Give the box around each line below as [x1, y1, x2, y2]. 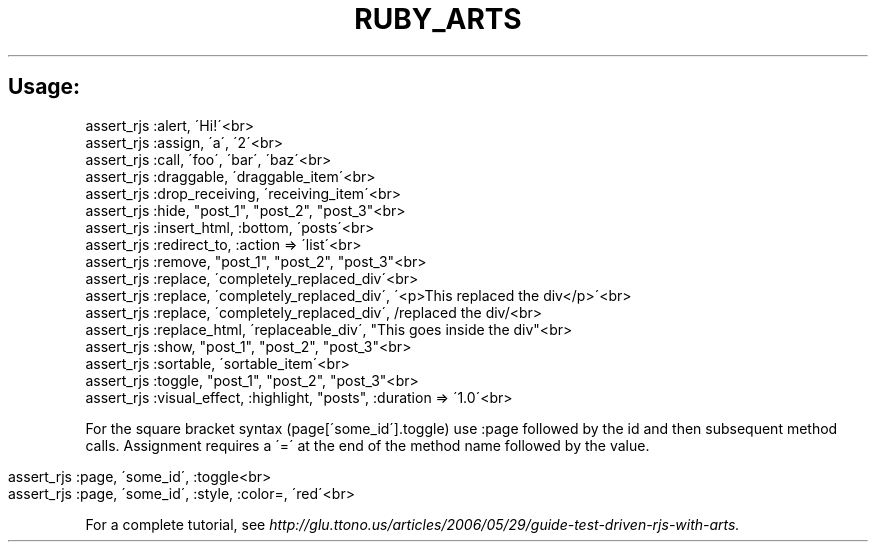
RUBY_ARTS [354, 2, 522, 36]
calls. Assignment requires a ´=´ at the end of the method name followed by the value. [85, 436, 650, 454]
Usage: [8, 74, 81, 100]
